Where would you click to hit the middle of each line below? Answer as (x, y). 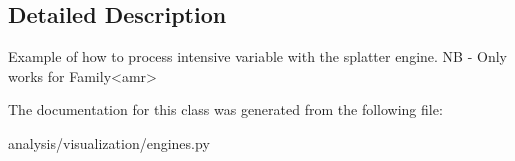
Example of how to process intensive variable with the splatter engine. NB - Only (257, 56)
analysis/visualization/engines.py (109, 142)
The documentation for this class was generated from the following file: (225, 109)
